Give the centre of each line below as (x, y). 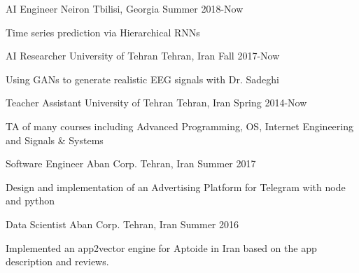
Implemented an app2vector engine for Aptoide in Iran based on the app (161, 247)
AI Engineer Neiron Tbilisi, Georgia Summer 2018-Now (125, 8)
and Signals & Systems (55, 140)
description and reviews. (57, 261)
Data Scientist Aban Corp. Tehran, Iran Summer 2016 (122, 224)
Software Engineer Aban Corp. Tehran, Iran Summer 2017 (131, 163)
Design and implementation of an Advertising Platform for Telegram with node (176, 187)
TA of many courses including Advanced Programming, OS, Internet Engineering (179, 126)
